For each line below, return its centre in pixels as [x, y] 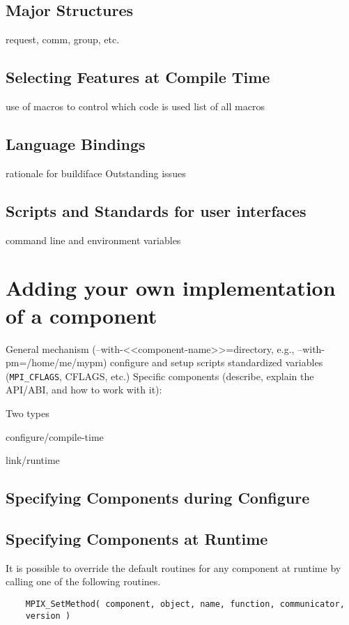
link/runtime [33, 460]
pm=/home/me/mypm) [56, 362]
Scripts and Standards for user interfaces [156, 210]
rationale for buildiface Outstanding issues [96, 173]
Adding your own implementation [171, 288]
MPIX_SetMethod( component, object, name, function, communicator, [185, 604]
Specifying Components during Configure [158, 498]
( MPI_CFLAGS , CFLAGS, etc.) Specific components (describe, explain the [160, 376]
